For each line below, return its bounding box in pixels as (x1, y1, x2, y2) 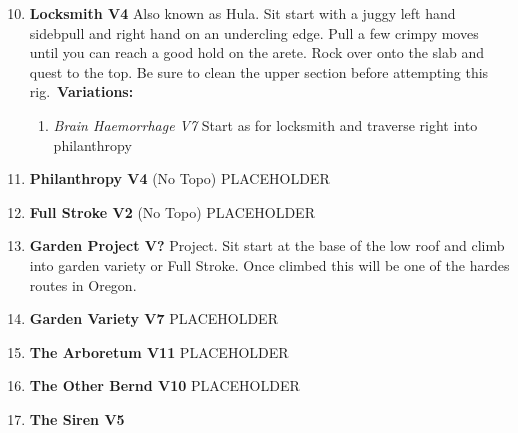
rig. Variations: (29, 81, 134, 102)
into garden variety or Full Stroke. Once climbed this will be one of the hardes (29, 254, 510, 275)
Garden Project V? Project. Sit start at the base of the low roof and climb (29, 235, 505, 256)
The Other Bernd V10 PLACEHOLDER (29, 375, 300, 396)
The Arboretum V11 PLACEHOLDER (29, 341, 289, 362)
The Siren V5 (29, 408, 125, 429)
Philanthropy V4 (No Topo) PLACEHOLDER (29, 168, 330, 189)
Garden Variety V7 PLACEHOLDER (29, 308, 278, 329)
